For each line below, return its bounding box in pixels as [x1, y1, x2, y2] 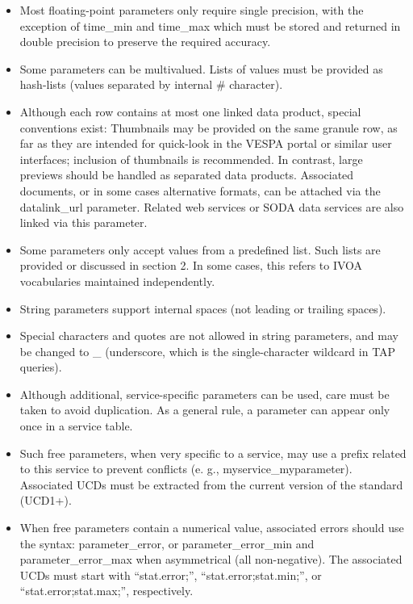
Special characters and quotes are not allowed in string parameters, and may [19, 327, 398, 344]
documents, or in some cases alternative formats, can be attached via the [19, 182, 381, 199]
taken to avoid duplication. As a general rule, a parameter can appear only [19, 401, 390, 418]
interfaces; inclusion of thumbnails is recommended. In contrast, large [19, 150, 363, 167]
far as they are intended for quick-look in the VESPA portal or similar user [19, 135, 392, 152]
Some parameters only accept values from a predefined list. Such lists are [19, 241, 381, 258]
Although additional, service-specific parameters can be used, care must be [19, 385, 390, 402]
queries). [19, 359, 62, 375]
